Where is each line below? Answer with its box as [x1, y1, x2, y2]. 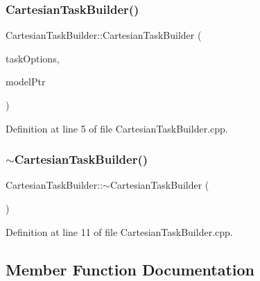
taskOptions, [6, 51, 60, 65]
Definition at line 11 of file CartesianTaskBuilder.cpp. [6, 224, 233, 239]
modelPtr [6, 74, 46, 89]
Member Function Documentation [6, 258, 255, 280]
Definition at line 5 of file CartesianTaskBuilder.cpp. [6, 121, 228, 135]
